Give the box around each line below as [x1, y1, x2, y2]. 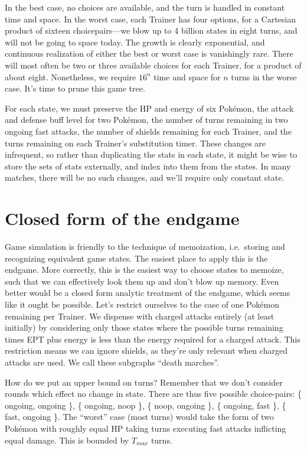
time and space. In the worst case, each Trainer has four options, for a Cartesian [5, 12, 296, 25]
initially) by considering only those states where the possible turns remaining [5, 321, 283, 334]
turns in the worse [231, 70, 297, 83]
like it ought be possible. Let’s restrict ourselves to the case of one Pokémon [5, 298, 279, 310]
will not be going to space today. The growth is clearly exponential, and [5, 35, 265, 48]
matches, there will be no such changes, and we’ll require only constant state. [5, 171, 285, 184]
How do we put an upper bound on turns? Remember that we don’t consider [5, 376, 283, 388]
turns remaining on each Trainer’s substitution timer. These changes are [5, 136, 266, 149]
